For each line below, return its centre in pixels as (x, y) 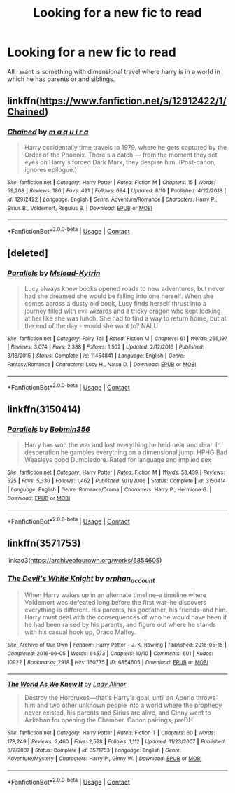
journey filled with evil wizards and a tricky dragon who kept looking (122, 311)
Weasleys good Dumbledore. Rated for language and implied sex (118, 459)
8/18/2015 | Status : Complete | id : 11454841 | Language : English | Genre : (96, 356)
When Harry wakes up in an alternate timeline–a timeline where (115, 595)
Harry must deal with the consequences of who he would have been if (126, 617)
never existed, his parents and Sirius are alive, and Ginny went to (117, 713)
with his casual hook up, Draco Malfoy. (80, 632)
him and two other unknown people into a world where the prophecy (123, 706)
